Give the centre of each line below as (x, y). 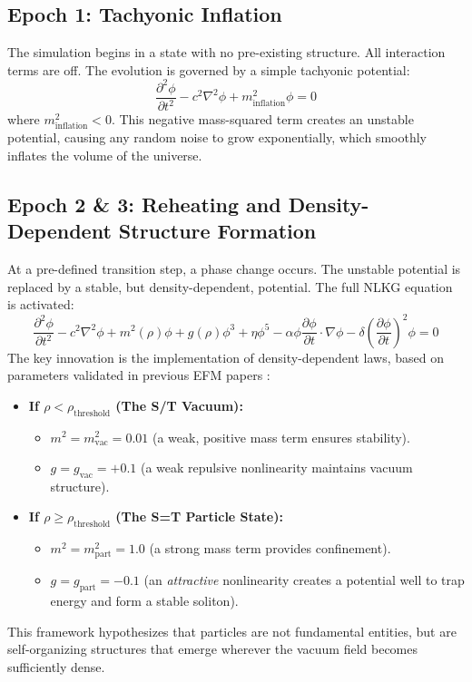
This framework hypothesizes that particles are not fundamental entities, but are (232, 631)
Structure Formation (217, 231)
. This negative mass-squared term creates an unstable (262, 119)
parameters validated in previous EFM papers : (139, 375)
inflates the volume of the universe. (105, 156)
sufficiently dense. (56, 667)
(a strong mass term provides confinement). (270, 548)
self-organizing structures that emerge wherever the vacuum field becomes (212, 649)
